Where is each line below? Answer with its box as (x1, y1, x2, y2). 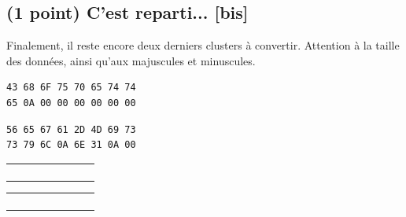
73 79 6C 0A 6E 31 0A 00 (6, 139, 136, 151)
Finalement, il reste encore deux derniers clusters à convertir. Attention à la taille (6, 37, 400, 53)
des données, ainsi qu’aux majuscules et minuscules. (6, 52, 256, 68)
